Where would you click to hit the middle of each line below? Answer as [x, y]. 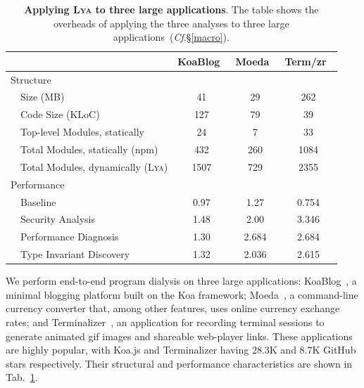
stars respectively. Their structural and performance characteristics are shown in [179, 363]
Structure [31, 79]
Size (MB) [42, 97]
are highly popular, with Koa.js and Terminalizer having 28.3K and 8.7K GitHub [181, 350]
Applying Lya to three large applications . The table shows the [171, 9]
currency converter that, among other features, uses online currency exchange [173, 308]
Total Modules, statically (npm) [89, 149]
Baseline [38, 201]
